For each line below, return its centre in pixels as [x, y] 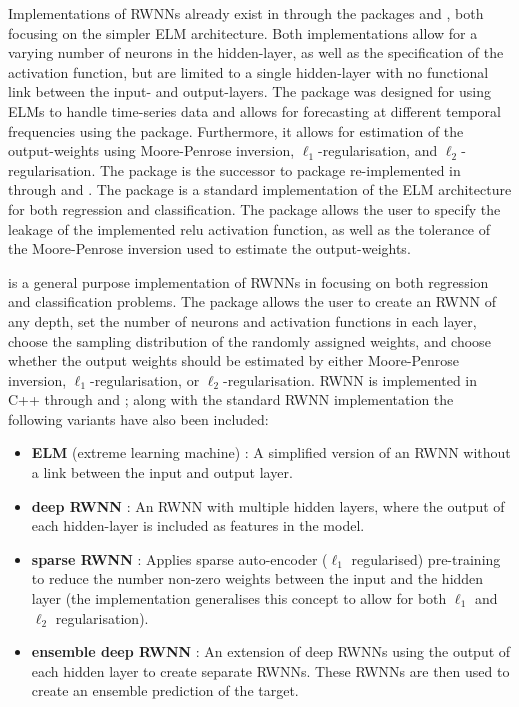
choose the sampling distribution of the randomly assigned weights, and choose [249, 340]
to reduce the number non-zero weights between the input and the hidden [257, 578]
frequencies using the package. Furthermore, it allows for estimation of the [236, 130]
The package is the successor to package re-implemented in [280, 169]
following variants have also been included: [138, 418]
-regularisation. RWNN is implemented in [350, 379]
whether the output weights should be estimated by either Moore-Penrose [233, 360]
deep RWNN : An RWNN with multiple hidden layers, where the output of [268, 505]
